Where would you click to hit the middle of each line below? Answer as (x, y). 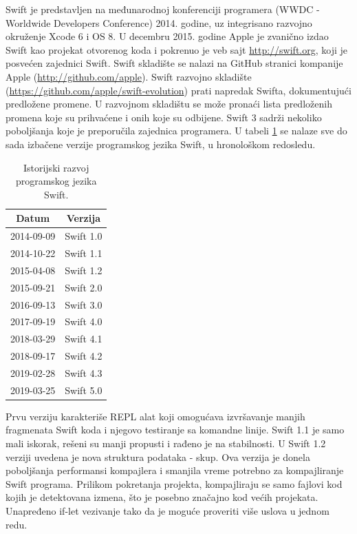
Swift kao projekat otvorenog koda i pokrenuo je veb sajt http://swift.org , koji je (177, 49)
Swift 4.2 (84, 356)
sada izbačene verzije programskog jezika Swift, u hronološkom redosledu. (161, 144)
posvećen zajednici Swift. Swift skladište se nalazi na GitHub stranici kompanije (174, 63)
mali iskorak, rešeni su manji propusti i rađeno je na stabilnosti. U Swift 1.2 (166, 443)
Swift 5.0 (84, 390)
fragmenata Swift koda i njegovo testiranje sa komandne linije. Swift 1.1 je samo (175, 430)
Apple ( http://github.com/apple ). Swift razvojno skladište (129, 76)
